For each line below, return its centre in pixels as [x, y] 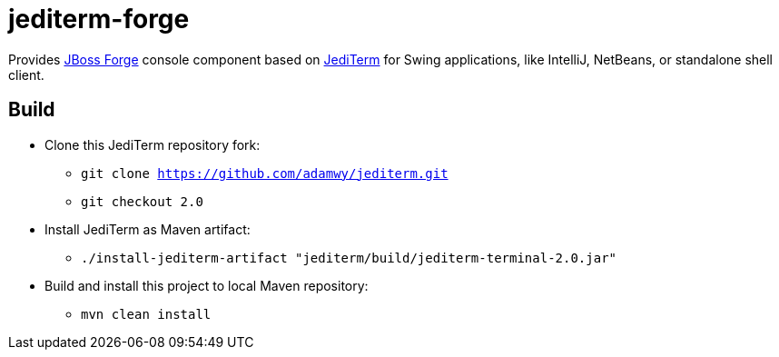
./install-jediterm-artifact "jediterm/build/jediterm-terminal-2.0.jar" [349, 258]
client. [26, 74]
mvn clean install [146, 314]
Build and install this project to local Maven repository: [207, 285]
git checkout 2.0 [142, 201]
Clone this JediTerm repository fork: [153, 144]
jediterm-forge [99, 19]
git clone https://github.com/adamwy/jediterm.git [265, 173]
